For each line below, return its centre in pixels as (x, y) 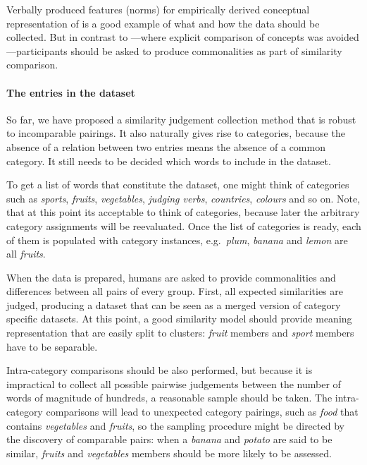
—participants (37, 50)
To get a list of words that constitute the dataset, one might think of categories (178, 185)
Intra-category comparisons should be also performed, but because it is (160, 370)
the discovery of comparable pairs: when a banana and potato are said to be (169, 439)
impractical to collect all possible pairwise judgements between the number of (174, 384)
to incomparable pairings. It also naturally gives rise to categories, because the (176, 133)
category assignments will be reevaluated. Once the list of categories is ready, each (184, 225)
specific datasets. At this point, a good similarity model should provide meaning (179, 319)
